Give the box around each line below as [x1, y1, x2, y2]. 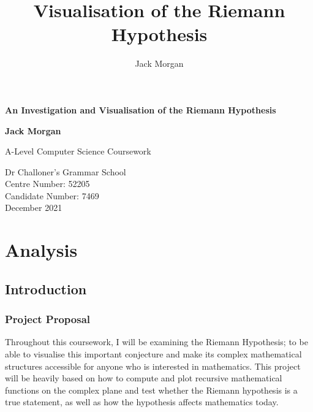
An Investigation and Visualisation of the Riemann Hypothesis [5, 103, 276, 116]
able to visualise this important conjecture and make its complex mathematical [5, 348, 302, 360]
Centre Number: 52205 [5, 177, 90, 190]
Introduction [5, 279, 87, 298]
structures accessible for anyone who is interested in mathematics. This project [5, 359, 301, 372]
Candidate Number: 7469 [5, 189, 99, 202]
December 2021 [5, 201, 62, 214]
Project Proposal [5, 311, 91, 327]
